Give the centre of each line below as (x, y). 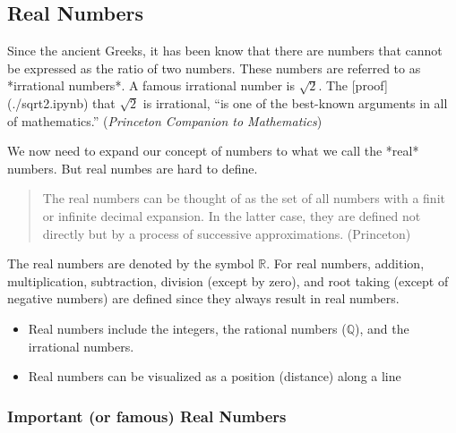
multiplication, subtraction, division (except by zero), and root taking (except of (228, 280)
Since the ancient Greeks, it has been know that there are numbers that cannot (225, 51)
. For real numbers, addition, (345, 263)
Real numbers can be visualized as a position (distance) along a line (215, 376)
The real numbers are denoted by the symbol (131, 263)
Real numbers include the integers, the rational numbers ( (187, 328)
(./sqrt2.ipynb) (48, 102)
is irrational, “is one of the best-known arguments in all (295, 102)
